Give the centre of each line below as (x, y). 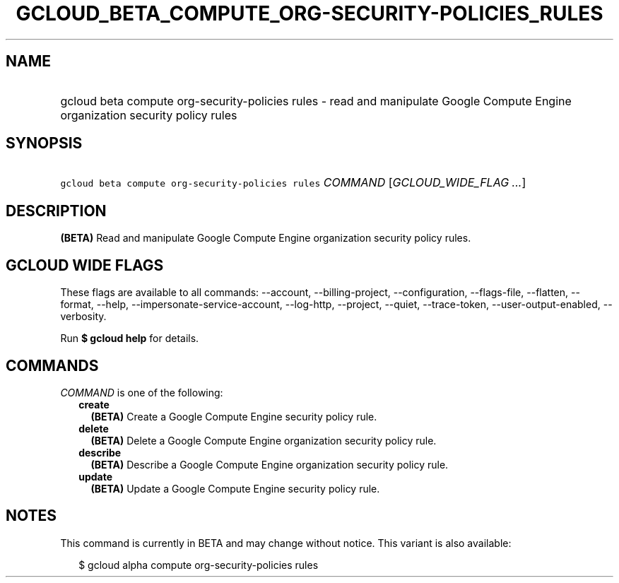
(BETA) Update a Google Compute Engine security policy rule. (235, 488)
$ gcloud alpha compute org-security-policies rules (199, 565)
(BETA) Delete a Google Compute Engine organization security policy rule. (264, 440)
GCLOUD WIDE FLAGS (85, 265)
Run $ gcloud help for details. (130, 338)
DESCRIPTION (56, 211)
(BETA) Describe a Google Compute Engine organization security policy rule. (270, 464)
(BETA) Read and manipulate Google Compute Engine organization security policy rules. (266, 238)
